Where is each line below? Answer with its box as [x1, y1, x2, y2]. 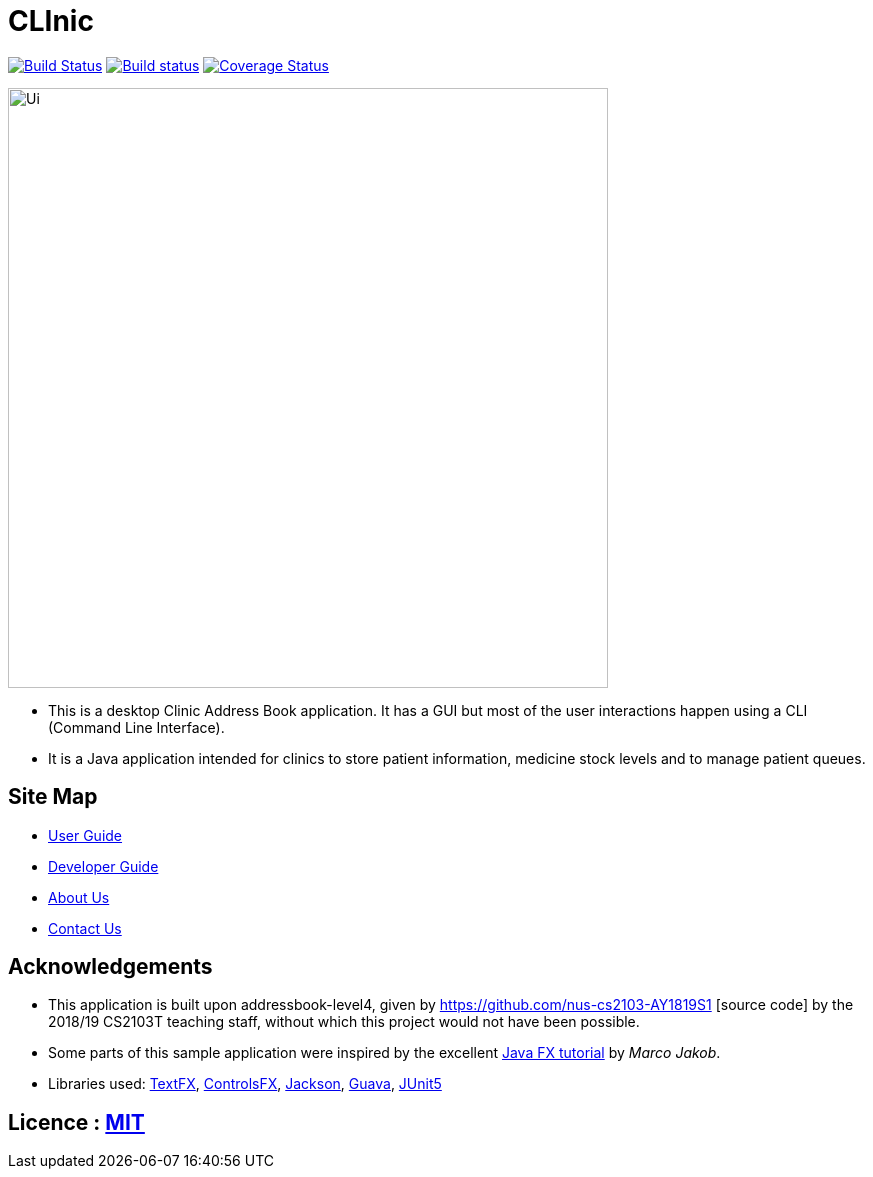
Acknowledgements [8, 954, 213, 980]
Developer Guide [48, 857, 159, 875]
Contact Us [48, 919, 122, 937]
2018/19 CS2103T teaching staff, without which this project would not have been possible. [48, 1013, 640, 1031]
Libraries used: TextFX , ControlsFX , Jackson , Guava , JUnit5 [48, 1075, 442, 1093]
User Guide [48, 826, 123, 844]
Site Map [8, 784, 98, 810]
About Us [48, 888, 110, 906]
